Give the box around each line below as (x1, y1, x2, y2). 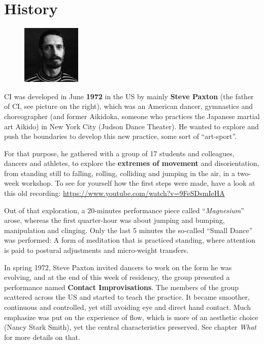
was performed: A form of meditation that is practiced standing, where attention (4, 235, 255, 245)
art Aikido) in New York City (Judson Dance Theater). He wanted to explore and (4, 121, 259, 131)
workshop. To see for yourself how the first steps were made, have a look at (21, 178, 255, 188)
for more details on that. (4, 331, 80, 342)
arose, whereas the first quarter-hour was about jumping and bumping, (4, 215, 225, 225)
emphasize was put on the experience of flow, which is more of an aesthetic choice (4, 311, 258, 322)
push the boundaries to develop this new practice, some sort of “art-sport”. (4, 131, 237, 141)
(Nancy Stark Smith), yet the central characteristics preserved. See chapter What (4, 322, 256, 332)
